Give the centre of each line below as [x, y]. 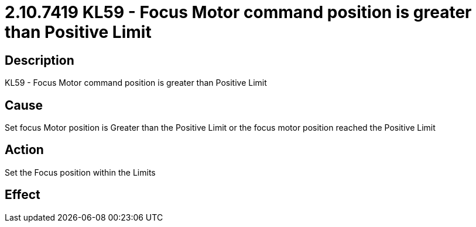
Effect [23, 195]
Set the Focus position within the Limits [80, 172]
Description [40, 60]
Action [24, 150]
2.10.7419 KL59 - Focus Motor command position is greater [238, 12]
